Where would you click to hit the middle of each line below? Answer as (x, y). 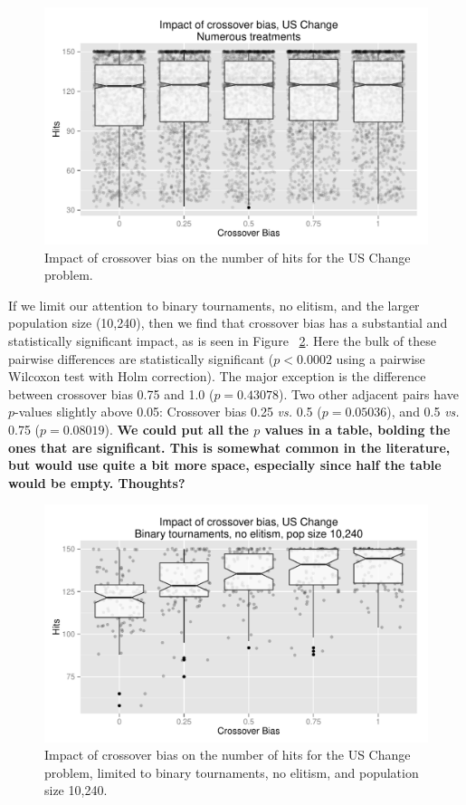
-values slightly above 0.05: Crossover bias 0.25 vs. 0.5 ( (168, 412)
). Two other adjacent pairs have (369, 393)
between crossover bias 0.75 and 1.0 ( (111, 393)
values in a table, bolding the (357, 430)
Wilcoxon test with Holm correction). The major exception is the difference (217, 376)
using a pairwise (380, 358)
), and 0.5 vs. (423, 412)
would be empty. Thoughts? (97, 482)
